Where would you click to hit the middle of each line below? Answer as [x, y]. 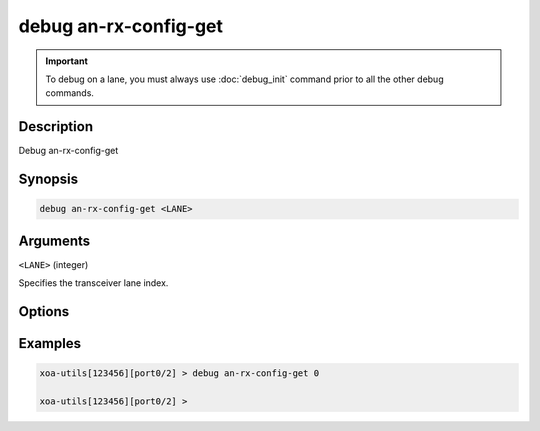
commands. [70, 93]
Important [67, 61]
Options [44, 311]
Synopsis [48, 179]
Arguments [54, 240]
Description [56, 126]
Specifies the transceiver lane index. [93, 283]
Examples [50, 343]
